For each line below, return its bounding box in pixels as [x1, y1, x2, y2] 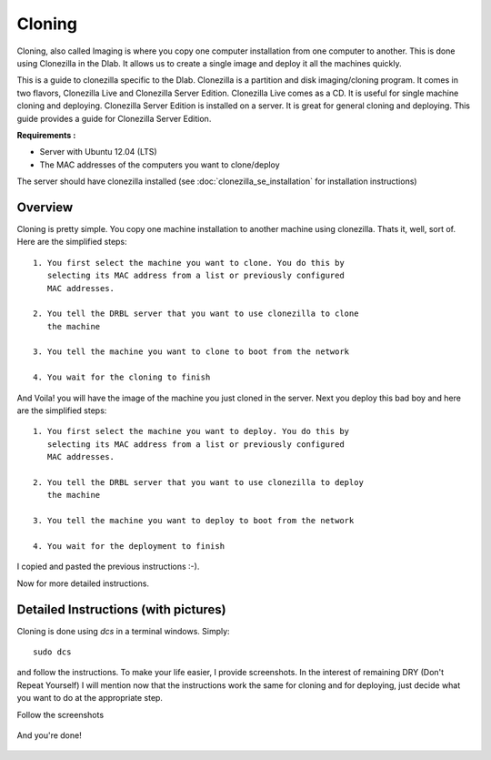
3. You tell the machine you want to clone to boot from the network [33, 347, 350, 357]
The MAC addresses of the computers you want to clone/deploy [39, 159, 281, 170]
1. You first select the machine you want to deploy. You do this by [33, 426, 350, 437]
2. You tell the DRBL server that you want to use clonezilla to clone [33, 309, 359, 319]
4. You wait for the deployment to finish [33, 541, 225, 551]
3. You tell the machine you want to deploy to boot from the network [33, 515, 355, 526]
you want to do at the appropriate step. [16, 693, 164, 704]
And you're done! [16, 729, 82, 741]
